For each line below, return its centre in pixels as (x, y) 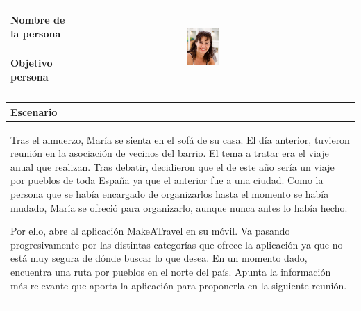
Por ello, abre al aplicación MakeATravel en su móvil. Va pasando (150, 231)
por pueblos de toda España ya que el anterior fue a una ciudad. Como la (167, 180)
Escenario (34, 111)
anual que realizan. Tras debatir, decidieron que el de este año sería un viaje (173, 166)
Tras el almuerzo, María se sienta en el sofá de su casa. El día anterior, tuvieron (180, 139)
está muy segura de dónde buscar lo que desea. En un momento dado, (159, 258)
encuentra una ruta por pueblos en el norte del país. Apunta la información (171, 271)
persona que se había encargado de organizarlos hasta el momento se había (170, 193)
